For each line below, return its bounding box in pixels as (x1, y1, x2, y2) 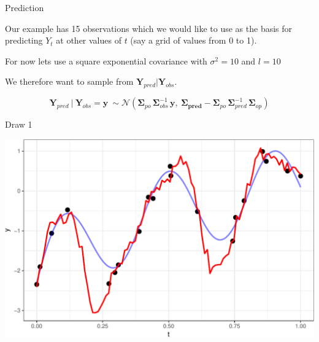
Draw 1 (5, 118, 33, 131)
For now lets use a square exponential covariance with (5, 54, 207, 67)
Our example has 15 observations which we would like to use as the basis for (5, 21, 293, 34)
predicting (5, 34, 43, 47)
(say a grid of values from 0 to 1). (130, 34, 257, 47)
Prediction (5, 1, 44, 14)
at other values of (56, 34, 121, 47)
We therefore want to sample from (5, 75, 134, 88)
